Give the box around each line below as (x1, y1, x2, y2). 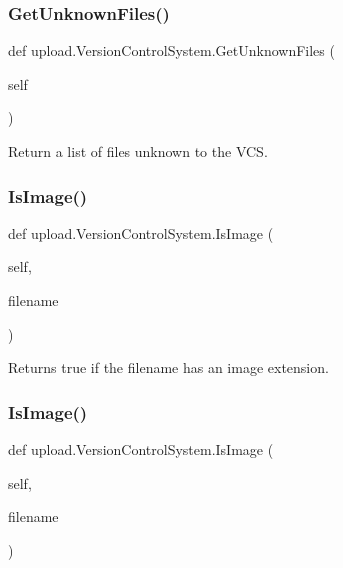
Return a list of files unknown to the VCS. (8, 141, 268, 161)
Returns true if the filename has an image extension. (8, 357, 329, 378)
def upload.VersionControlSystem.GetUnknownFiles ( (8, 40, 335, 61)
